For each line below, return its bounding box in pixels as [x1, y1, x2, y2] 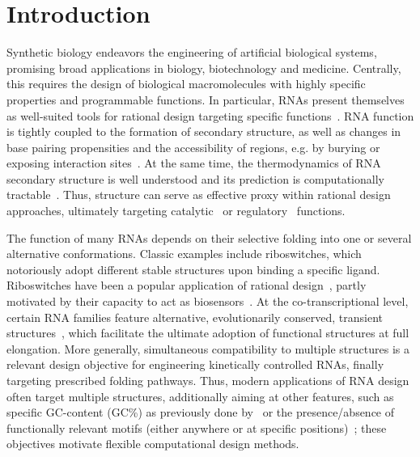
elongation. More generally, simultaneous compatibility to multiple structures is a [6, 340, 409, 357]
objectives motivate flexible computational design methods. [6, 435, 299, 452]
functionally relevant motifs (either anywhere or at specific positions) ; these [6, 419, 387, 436]
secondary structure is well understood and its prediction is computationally [6, 170, 384, 187]
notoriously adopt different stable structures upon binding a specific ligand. [6, 260, 380, 277]
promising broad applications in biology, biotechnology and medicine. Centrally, [6, 59, 401, 76]
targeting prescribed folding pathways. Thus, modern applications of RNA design [6, 372, 409, 388]
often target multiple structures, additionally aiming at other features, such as [6, 387, 394, 404]
